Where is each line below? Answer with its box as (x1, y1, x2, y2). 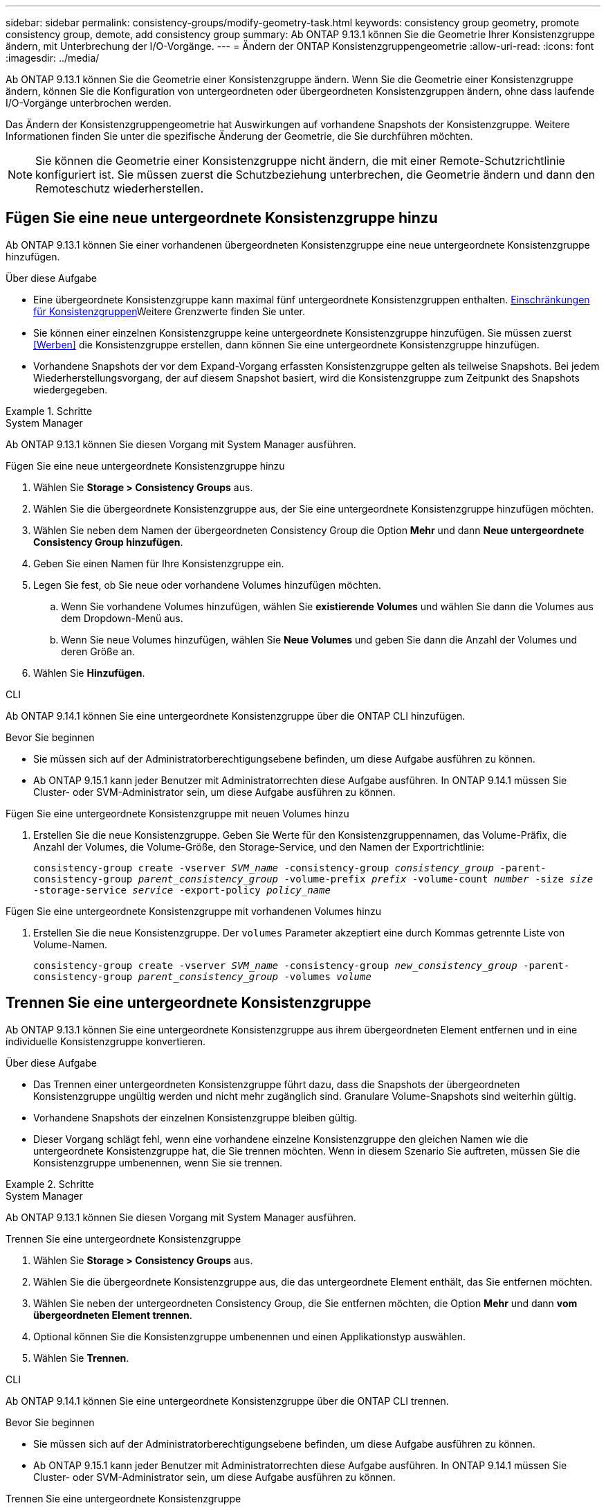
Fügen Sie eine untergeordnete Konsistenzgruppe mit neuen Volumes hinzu (6, 807, 349, 819)
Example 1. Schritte (6, 405, 93, 417)
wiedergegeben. (33, 383, 108, 396)
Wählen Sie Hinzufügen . (33, 666, 145, 679)
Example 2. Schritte (6, 1178, 94, 1190)
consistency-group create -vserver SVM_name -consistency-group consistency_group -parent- (33, 862, 547, 873)
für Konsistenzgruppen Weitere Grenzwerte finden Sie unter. (33, 305, 306, 317)
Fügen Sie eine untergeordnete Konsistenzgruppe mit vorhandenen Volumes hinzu (6, 905, 381, 917)
